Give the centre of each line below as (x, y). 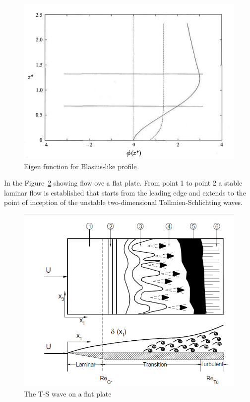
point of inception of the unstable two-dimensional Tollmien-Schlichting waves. (123, 202)
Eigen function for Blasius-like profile (80, 166)
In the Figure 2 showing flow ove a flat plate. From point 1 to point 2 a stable (123, 183)
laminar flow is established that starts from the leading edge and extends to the (125, 192)
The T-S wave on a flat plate (68, 394)
